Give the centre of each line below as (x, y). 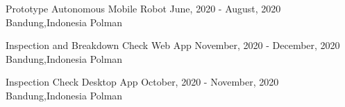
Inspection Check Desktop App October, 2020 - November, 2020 (142, 82)
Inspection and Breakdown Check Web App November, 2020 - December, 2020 (173, 45)
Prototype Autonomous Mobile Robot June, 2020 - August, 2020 (143, 8)
